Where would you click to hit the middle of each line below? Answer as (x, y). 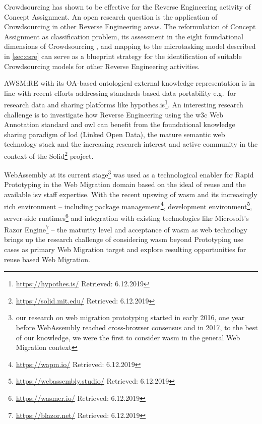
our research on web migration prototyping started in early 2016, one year (130, 317)
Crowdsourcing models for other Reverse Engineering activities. (102, 66)
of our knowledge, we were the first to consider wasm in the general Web (128, 337)
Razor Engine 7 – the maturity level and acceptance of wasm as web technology (126, 229)
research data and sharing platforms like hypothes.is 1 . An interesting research (124, 104)
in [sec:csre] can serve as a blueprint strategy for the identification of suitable (123, 56)
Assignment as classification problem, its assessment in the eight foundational (124, 36)
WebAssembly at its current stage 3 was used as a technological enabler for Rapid (129, 174)
